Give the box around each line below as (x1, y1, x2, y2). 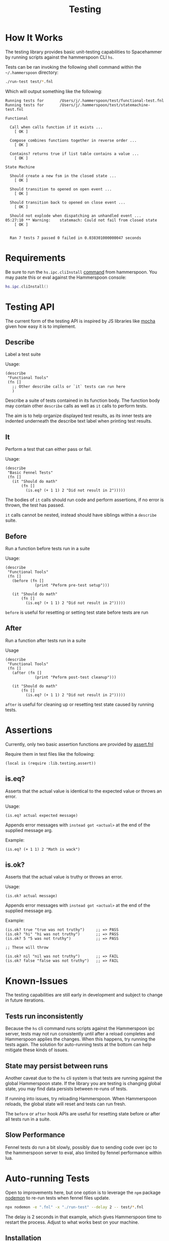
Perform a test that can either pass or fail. (5, 446, 92, 452)
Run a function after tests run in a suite (5, 637, 86, 643)
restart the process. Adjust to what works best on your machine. (5, 1219, 139, 1225)
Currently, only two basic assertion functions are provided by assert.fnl (5, 741, 153, 747)
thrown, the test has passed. (5, 502, 65, 508)
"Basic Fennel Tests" (7, 470, 53, 475)
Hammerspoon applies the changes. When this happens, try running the (5, 1036, 156, 1042)
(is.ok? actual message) (5, 893, 58, 899)
